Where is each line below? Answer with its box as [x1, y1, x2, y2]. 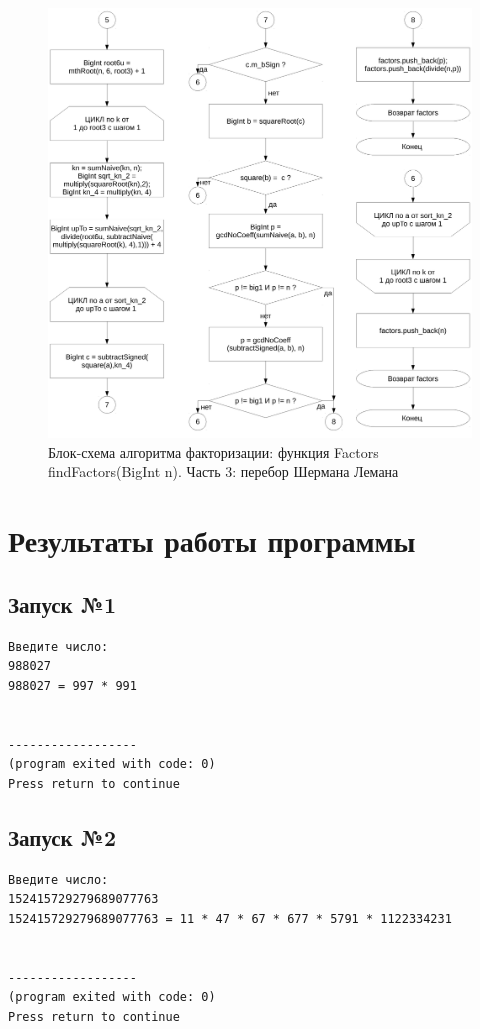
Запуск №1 [8, 588, 116, 619]
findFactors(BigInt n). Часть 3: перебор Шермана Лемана [48, 461, 399, 482]
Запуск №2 [8, 821, 116, 852]
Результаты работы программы [8, 520, 416, 561]
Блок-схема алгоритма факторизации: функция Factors [48, 441, 379, 462]
